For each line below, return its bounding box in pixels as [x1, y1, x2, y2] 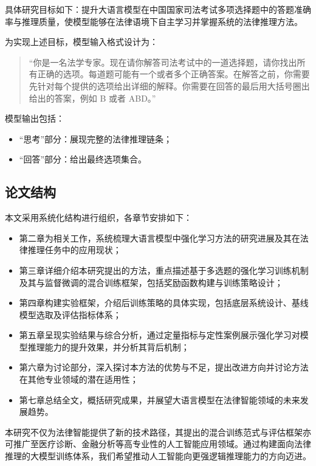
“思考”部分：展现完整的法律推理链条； [19, 132, 173, 145]
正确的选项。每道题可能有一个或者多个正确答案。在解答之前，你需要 [37, 68, 310, 80]
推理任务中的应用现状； [27, 243, 122, 256]
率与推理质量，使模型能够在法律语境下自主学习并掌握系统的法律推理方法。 [5, 15, 303, 27]
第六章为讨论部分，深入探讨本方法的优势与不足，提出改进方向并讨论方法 [19, 361, 309, 374]
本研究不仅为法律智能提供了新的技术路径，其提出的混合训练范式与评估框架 [5, 425, 303, 438]
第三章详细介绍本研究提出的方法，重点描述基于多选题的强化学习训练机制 [19, 263, 309, 276]
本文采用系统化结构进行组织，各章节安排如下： [5, 211, 192, 224]
